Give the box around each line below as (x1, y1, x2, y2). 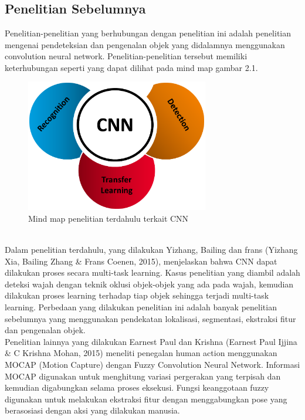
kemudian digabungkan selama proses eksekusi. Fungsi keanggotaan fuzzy (5, 381, 269, 394)
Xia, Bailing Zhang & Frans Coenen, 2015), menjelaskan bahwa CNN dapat (5, 255, 277, 267)
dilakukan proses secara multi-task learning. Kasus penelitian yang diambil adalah (5, 266, 300, 279)
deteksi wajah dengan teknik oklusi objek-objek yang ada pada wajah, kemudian (5, 277, 294, 290)
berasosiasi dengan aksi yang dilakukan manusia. (5, 404, 180, 416)
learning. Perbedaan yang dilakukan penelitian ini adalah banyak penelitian (5, 301, 277, 313)
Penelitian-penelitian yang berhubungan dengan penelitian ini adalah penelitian (5, 27, 292, 39)
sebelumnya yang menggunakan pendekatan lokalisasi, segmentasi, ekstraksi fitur (5, 312, 296, 324)
